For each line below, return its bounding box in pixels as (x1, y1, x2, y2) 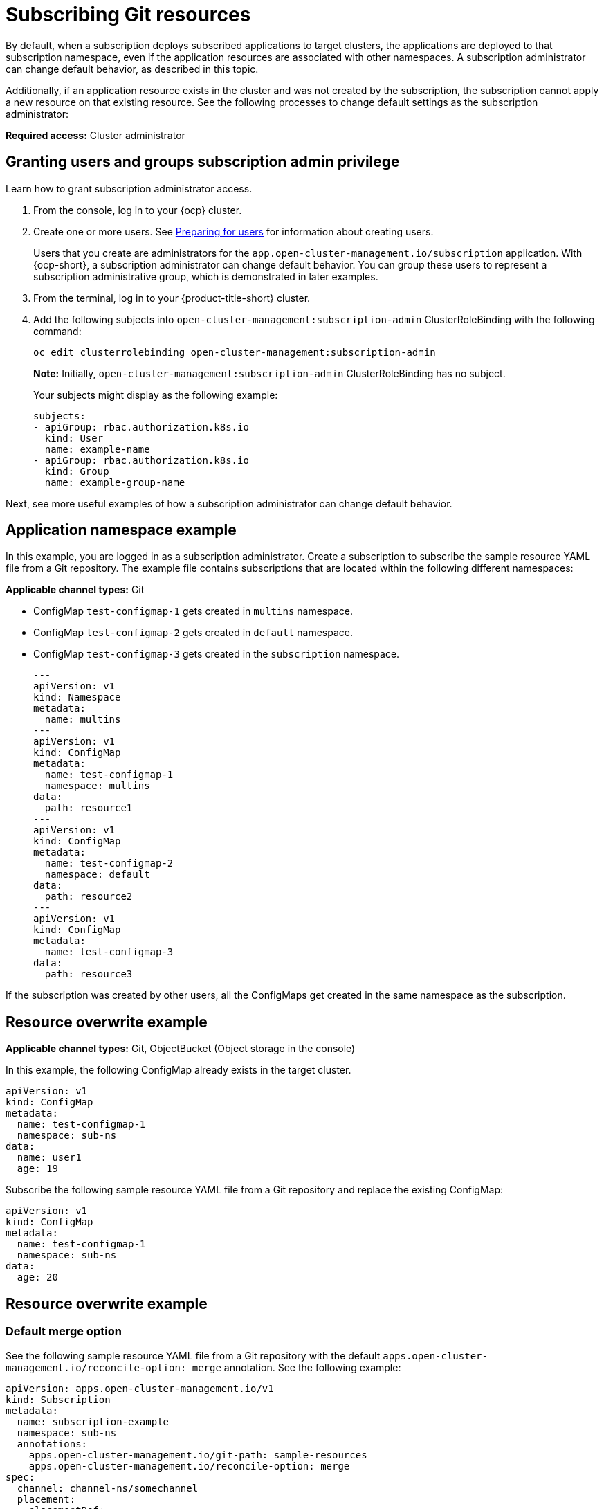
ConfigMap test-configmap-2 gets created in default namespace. (33, 626, 353, 639)
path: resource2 (44, 891, 133, 903)
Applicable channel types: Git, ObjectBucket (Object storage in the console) (6, 1042, 356, 1055)
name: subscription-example (17, 1416, 170, 1427)
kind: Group (44, 465, 109, 477)
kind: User (44, 432, 104, 444)
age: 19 (17, 1163, 58, 1175)
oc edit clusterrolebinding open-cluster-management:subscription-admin (33, 346, 436, 358)
